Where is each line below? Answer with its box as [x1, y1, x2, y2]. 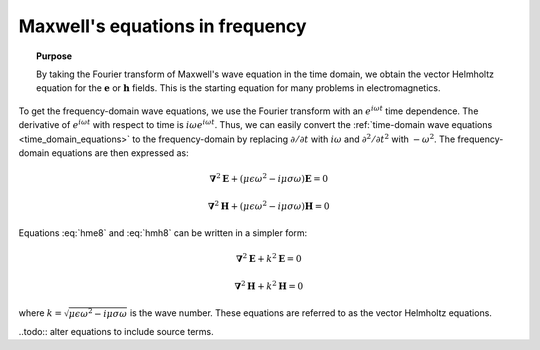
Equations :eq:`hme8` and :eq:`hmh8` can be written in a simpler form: [18, 226, 308, 239]
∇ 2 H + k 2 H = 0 [234, 279, 304, 292]
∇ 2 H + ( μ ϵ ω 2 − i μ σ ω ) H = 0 [207, 199, 330, 212]
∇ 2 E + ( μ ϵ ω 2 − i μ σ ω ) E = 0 [209, 171, 329, 185]
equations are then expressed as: [51, 146, 189, 159]
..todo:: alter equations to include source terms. [18, 325, 214, 337]
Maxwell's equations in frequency [18, 15, 307, 37]
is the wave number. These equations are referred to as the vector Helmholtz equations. [129, 306, 492, 319]
